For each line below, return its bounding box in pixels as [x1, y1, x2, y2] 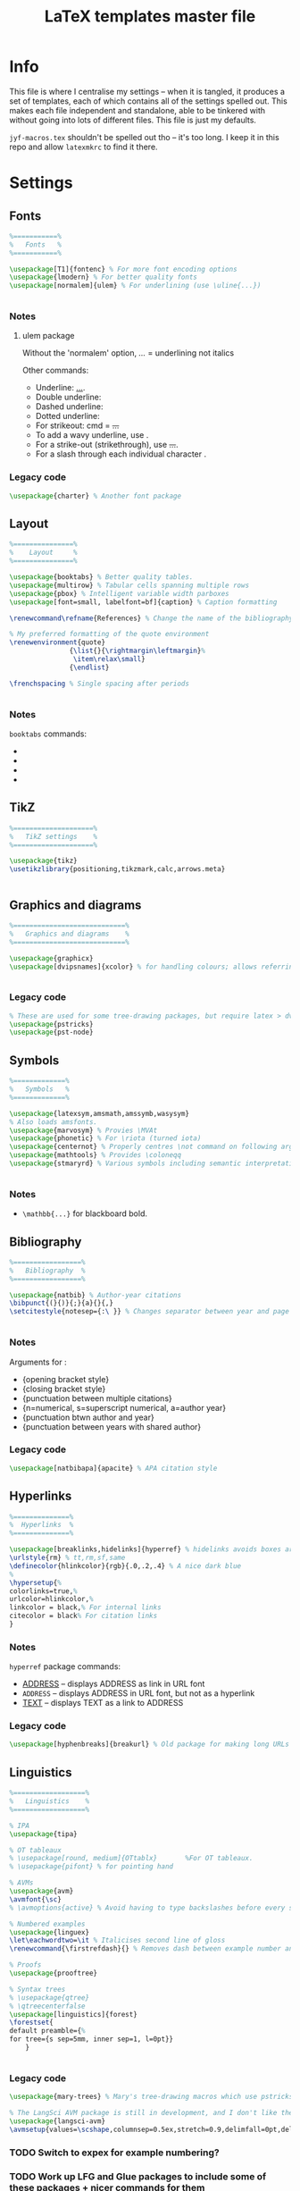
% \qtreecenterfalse [9, 2002, 87, 2011]
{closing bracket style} [21, 1383, 106, 1394]
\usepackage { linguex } [9, 1927, 90, 1936]
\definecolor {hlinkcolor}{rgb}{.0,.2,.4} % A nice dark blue [9, 1561, 242, 1570]
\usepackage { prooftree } [9, 1969, 98, 1978]
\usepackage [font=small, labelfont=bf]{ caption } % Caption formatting [9, 597, 278, 607]
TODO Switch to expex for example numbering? [9, 2146, 221, 2159]
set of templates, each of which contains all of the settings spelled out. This [9, 96, 287, 106]
